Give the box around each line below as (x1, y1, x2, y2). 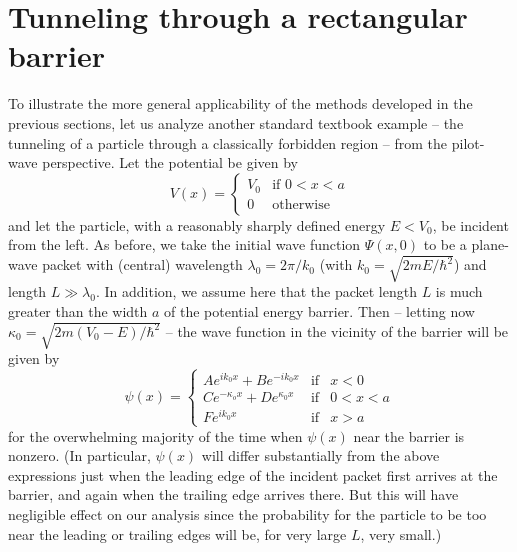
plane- (471, 234, 509, 255)
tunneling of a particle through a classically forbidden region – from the (8, 132, 448, 153)
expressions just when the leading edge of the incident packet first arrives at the (8, 464, 498, 485)
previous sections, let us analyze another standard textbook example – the (8, 112, 464, 133)
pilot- (451, 132, 485, 153)
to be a (423, 234, 467, 255)
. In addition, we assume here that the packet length (95, 281, 417, 302)
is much (435, 281, 483, 302)
